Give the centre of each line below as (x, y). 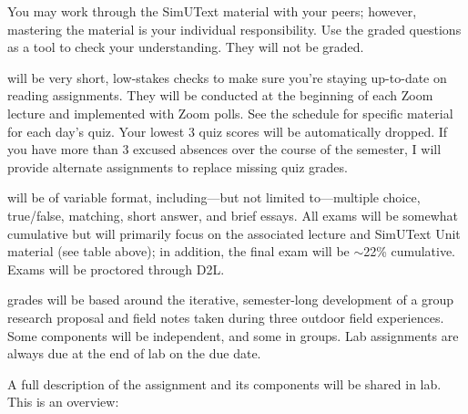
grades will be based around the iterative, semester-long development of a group (231, 300)
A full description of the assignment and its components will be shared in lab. (224, 383)
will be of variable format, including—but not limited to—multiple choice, (214, 197)
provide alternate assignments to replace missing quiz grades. (178, 166)
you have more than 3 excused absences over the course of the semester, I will (224, 149)
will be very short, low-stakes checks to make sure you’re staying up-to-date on (227, 77)
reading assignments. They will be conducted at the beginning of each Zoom (220, 95)
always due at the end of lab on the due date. (134, 353)
